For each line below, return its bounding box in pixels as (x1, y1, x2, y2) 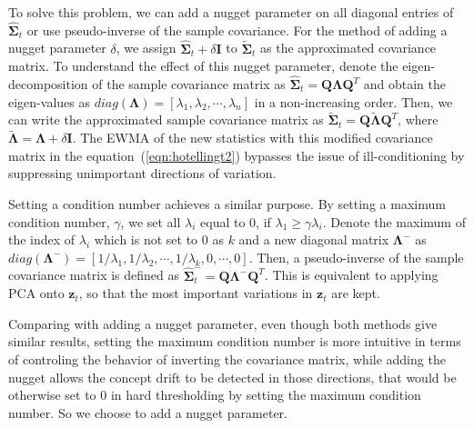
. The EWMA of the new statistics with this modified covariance (72, 128, 433, 147)
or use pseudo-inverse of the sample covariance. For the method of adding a (26, 20, 448, 39)
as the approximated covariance (260, 38, 437, 57)
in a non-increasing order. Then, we (254, 92, 453, 111)
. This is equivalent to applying (264, 265, 439, 284)
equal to (200, 212, 246, 231)
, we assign (116, 38, 176, 57)
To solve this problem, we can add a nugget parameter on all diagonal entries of (8, 3, 454, 21)
